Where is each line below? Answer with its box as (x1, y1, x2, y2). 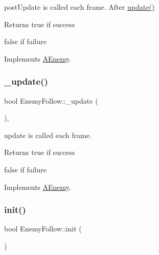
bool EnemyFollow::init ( (4, 223, 82, 234)
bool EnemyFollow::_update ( (4, 95, 98, 106)
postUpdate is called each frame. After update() (4, 2, 155, 12)
